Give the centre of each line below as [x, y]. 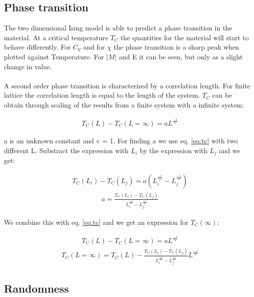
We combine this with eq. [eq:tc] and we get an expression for [96, 222]
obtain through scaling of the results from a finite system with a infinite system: [124, 104]
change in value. [28, 66]
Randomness [36, 288]
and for [94, 47]
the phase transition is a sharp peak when [176, 47]
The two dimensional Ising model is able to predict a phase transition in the [118, 28]
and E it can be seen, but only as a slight [181, 56]
